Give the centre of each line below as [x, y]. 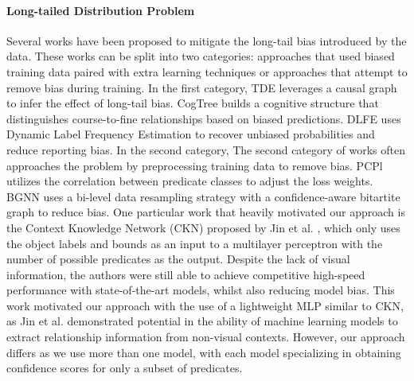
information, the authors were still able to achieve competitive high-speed [186, 274]
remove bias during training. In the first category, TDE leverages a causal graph [202, 87]
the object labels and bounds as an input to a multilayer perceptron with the [195, 243]
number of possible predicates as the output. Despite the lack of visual [178, 259]
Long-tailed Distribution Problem [101, 10]
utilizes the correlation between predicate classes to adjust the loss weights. [190, 181]
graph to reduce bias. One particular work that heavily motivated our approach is [206, 212]
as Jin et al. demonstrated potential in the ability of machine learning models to [202, 321]
